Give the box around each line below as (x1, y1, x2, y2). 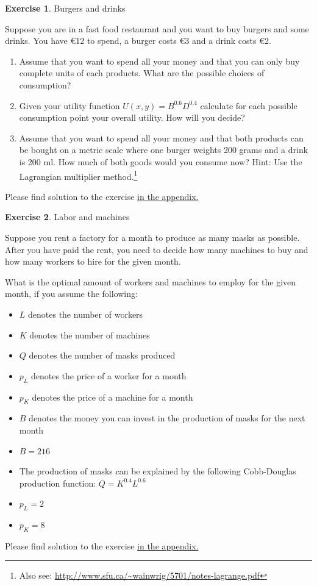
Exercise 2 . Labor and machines (5, 210, 130, 223)
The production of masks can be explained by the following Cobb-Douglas (19, 465, 296, 477)
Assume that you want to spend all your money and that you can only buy (19, 54, 300, 67)
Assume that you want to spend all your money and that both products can (19, 131, 304, 144)
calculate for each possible (200, 99, 297, 112)
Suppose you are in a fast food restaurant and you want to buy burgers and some (5, 22, 309, 35)
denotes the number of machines (29, 328, 150, 341)
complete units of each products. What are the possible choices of (19, 66, 265, 79)
